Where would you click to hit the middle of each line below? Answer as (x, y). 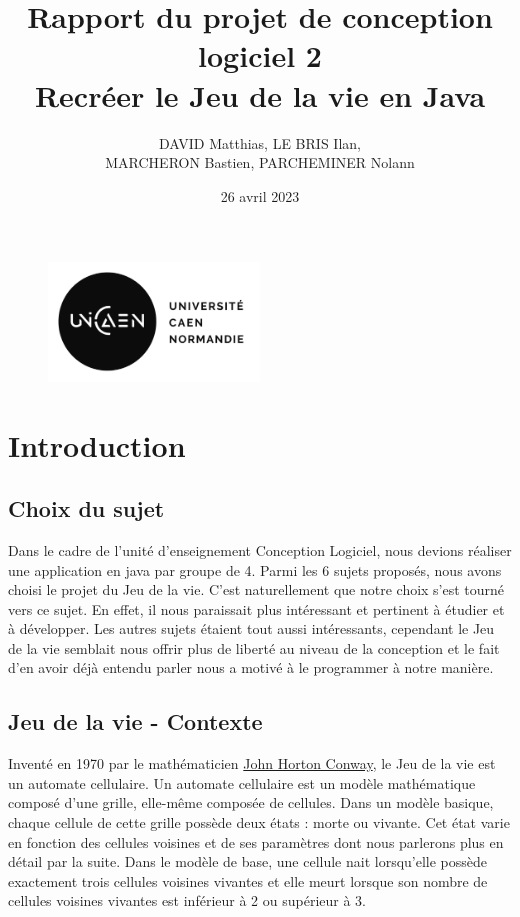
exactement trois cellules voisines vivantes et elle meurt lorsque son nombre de (248, 880)
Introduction (97, 444)
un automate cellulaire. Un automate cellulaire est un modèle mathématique (242, 782)
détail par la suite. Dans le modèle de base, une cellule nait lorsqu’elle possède (248, 861)
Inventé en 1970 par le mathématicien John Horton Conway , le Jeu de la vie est (252, 763)
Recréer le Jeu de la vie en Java (260, 94)
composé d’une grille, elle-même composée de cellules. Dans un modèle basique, (251, 802)
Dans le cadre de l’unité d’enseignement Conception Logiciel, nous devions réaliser (260, 549)
